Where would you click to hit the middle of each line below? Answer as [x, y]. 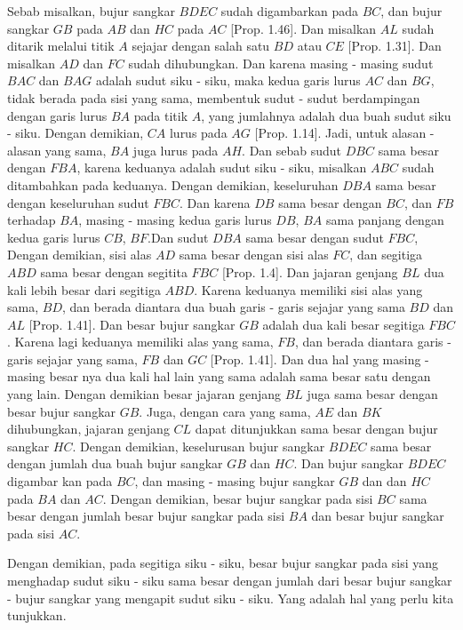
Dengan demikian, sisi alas [80, 255]
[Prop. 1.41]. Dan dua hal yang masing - [319, 359]
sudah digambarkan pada [289, 11]
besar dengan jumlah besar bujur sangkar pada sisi [146, 516]
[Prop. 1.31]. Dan [395, 46]
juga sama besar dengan [372, 394]
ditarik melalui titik [61, 46]
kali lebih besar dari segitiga [84, 289]
